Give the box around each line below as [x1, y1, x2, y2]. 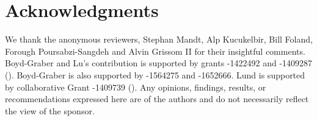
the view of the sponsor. [5, 104, 95, 117]
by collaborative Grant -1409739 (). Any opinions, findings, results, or [5, 80, 266, 93]
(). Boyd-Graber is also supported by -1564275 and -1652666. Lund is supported [5, 68, 305, 81]
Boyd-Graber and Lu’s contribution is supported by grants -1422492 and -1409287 [5, 57, 313, 69]
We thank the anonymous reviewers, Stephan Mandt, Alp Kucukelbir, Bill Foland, [5, 33, 313, 46]
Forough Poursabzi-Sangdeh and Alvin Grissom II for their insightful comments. [5, 44, 305, 57]
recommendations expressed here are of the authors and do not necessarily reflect [5, 92, 309, 105]
